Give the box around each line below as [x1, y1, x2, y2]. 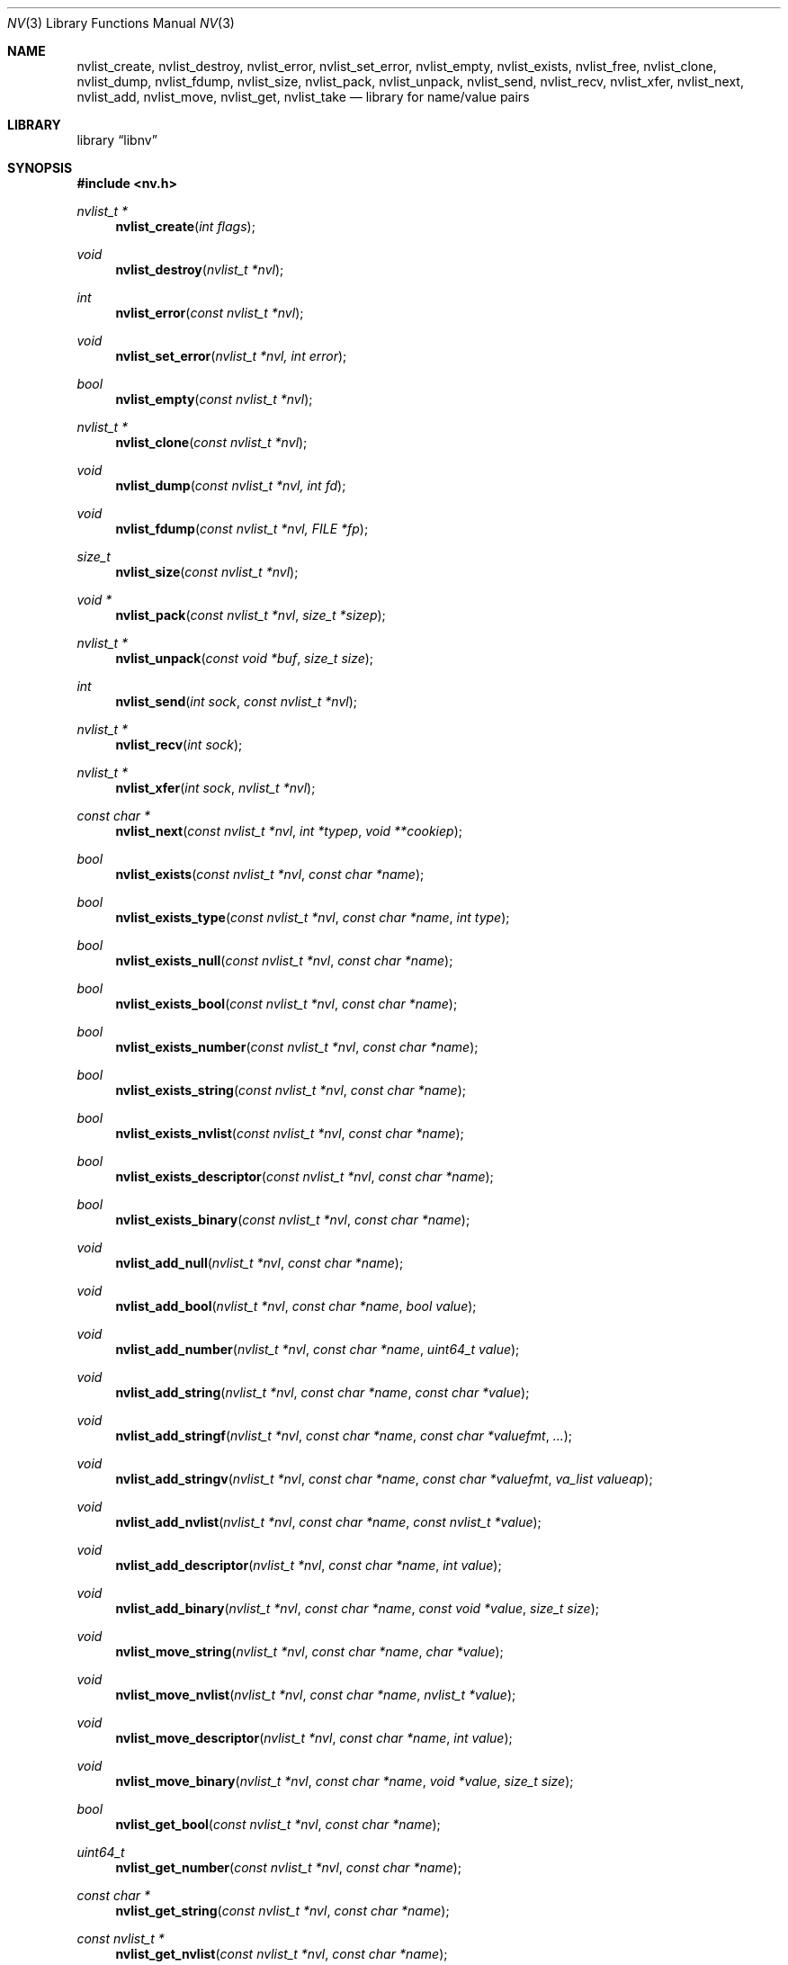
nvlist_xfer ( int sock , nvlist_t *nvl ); [115, 780, 316, 795]
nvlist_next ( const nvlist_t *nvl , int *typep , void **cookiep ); [115, 823, 463, 839]
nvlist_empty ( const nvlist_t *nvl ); [115, 391, 313, 407]
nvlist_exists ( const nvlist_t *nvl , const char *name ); [115, 866, 425, 882]
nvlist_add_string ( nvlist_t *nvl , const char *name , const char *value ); [115, 1385, 530, 1400]
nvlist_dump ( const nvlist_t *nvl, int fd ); [115, 478, 346, 493]
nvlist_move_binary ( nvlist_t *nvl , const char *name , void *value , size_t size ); [115, 1773, 574, 1789]
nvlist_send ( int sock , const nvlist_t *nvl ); [115, 694, 358, 709]
